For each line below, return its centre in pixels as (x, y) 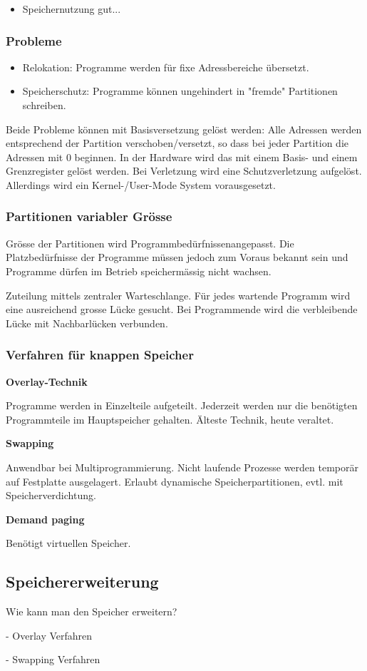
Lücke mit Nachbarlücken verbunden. (87, 323)
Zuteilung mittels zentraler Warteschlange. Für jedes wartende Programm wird (178, 295)
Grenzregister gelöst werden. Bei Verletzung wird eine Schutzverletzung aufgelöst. (184, 171)
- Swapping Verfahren (53, 659)
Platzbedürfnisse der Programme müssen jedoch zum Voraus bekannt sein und (177, 257)
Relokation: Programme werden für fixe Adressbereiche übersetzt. (166, 67)
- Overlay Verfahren (49, 635)
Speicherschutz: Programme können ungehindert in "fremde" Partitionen (180, 91)
